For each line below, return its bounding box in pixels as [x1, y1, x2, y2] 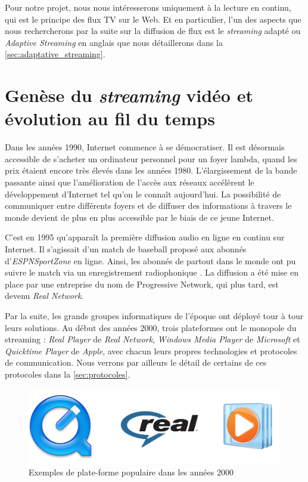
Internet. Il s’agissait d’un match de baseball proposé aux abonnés [5, 243, 247, 255]
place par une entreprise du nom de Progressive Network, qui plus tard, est [5, 277, 279, 290]
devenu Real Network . [5, 289, 84, 302]
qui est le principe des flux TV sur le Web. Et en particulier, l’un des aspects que [5, 13, 301, 25]
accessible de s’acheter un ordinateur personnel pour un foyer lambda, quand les [5, 152, 297, 165]
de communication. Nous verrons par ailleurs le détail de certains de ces [5, 356, 267, 369]
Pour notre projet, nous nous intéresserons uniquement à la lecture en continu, [5, 1, 291, 13]
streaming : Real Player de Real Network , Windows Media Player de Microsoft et [5, 333, 300, 345]
